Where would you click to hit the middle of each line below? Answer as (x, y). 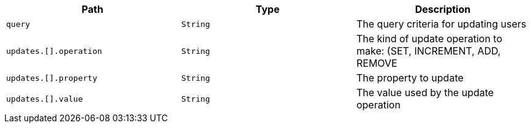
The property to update (410, 78)
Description (443, 9)
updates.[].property (52, 78)
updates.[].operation (54, 51)
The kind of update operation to (429, 39)
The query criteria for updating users (441, 24)
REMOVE (377, 63)
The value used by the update (425, 92)
